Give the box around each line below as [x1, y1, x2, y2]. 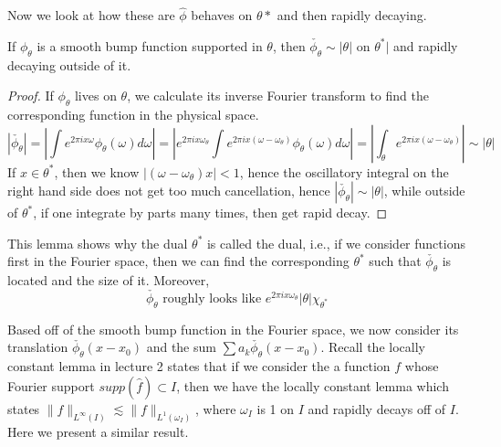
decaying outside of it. [7, 55, 131, 74]
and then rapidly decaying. [277, 5, 427, 25]
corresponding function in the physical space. [7, 105, 259, 123]
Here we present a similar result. [7, 421, 189, 441]
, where [194, 399, 236, 418]
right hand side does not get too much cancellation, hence [7, 181, 330, 200]
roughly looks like [162, 292, 262, 305]
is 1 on [256, 399, 295, 418]
